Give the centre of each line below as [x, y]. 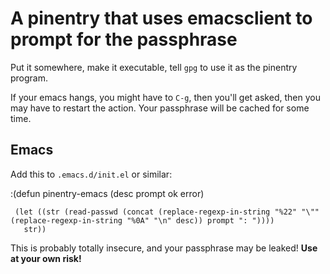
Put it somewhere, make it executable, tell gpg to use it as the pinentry [154, 67]
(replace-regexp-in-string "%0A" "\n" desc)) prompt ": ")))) [142, 220]
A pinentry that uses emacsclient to [161, 18]
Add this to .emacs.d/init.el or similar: [91, 174]
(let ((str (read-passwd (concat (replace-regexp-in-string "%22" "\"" [167, 212]
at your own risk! [46, 258]
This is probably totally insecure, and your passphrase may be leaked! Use [164, 248]
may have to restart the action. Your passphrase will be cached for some [160, 108]
